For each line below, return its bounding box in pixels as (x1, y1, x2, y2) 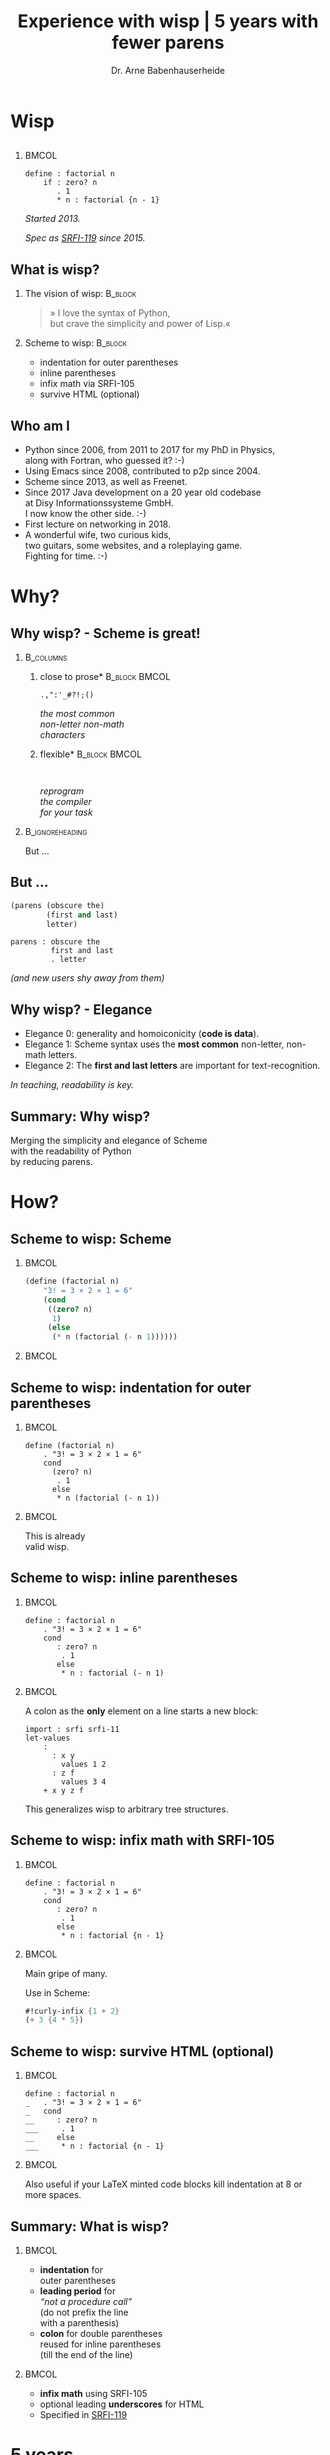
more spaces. (24, 2189, 82, 2201)
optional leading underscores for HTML (39, 2398, 205, 2410)
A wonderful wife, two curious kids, (24, 528, 172, 540)
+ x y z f (43, 1785, 84, 1795)
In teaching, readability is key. (10, 1079, 135, 1091)
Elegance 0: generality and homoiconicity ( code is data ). (24, 1028, 260, 1040)
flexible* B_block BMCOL (39, 748, 142, 760)
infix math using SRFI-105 (39, 2387, 148, 2399)
